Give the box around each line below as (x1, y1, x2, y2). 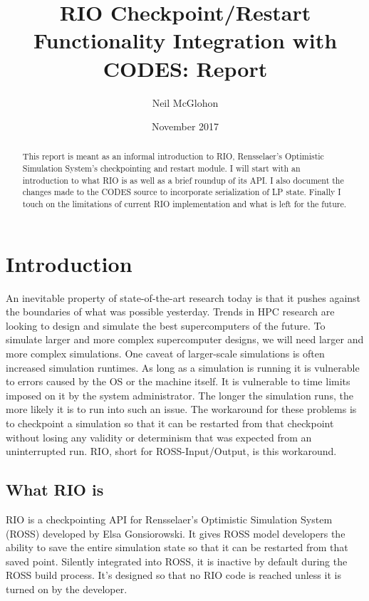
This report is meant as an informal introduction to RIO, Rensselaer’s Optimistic (22, 150, 324, 162)
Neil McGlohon (152, 95, 219, 110)
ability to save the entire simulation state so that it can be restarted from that (6, 540, 348, 555)
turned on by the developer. (6, 582, 128, 596)
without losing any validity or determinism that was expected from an (6, 429, 312, 444)
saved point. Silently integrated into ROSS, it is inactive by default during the (6, 553, 348, 568)
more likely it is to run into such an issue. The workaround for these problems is (6, 402, 357, 417)
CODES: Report (103, 53, 268, 83)
